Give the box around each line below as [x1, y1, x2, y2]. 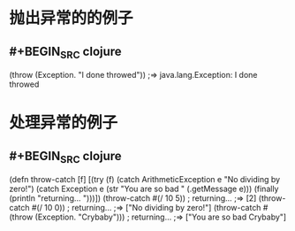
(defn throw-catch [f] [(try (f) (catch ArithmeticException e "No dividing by [9, 174, 281, 185]
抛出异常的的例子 [9, 8, 134, 28]
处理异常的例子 [9, 112, 118, 133]
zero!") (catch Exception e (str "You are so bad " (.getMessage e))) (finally [9, 183, 279, 195]
